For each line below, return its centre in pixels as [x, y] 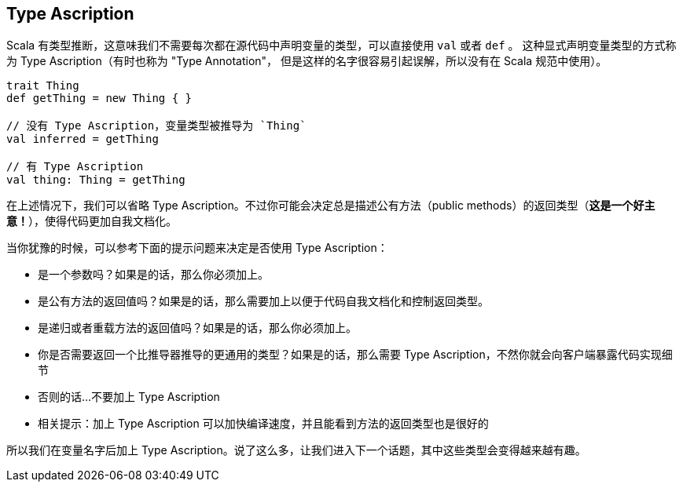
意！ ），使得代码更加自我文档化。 [92, 221]
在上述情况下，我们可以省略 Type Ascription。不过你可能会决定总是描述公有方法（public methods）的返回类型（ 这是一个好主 [331, 206]
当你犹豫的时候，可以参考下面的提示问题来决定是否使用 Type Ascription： [197, 248]
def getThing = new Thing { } [99, 98]
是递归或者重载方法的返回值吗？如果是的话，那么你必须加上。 [197, 328]
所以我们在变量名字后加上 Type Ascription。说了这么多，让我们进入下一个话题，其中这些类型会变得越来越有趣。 [296, 450]
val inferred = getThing [83, 139]
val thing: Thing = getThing [96, 180]
